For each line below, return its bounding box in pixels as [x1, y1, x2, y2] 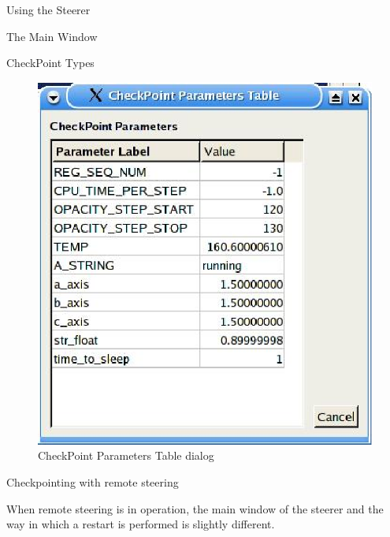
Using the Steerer [6, 2, 91, 17]
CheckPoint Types [6, 54, 95, 71]
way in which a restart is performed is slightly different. [6, 516, 275, 532]
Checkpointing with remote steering [6, 473, 179, 490]
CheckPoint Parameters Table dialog [38, 447, 214, 464]
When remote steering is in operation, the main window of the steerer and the [6, 500, 384, 516]
